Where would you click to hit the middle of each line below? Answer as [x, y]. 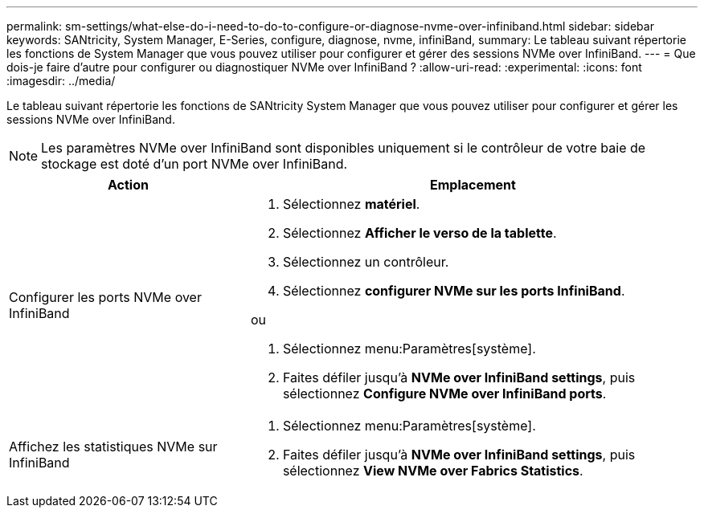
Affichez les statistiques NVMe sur [113, 447]
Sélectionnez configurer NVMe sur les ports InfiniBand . [454, 291]
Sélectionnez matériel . [351, 204]
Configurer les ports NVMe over [105, 297]
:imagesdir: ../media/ [61, 81]
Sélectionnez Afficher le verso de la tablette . [420, 233]
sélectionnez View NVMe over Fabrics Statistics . [433, 471]
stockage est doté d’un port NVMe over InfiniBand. [194, 164]
